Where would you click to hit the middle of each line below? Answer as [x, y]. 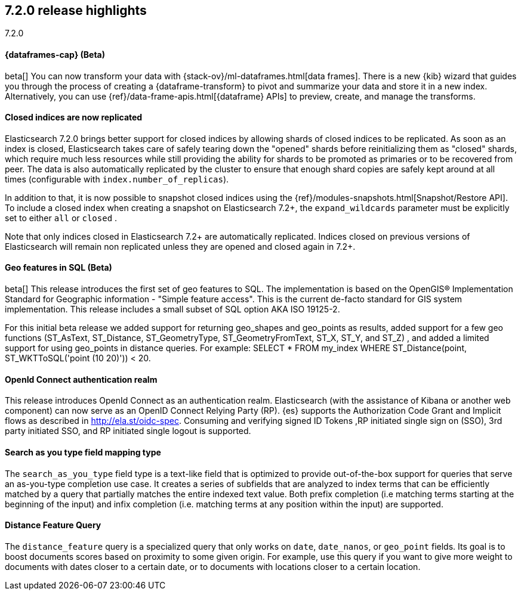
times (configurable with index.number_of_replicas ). [117, 179]
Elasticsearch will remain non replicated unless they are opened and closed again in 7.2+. [180, 246]
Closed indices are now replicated [74, 117]
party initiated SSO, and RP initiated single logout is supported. [128, 431]
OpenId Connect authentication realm [81, 379]
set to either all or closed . [61, 218]
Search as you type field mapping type [83, 452]
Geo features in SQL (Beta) [58, 268]
